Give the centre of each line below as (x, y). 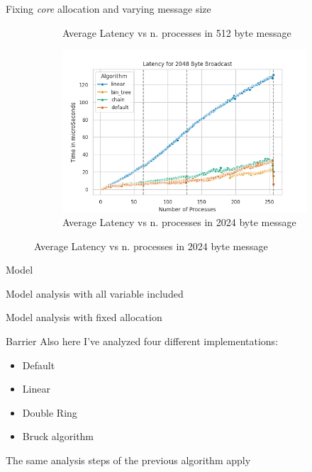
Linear (36, 389)
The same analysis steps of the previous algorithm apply (128, 460)
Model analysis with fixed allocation (84, 317)
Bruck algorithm (58, 436)
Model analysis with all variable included (95, 293)
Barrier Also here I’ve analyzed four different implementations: (142, 341)
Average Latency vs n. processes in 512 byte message (177, 32)
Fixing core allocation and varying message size (108, 9)
